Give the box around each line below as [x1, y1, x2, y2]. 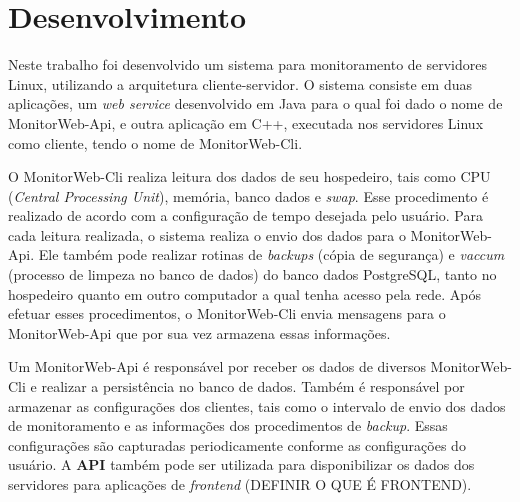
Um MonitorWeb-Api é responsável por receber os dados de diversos [8, 356, 426, 377]
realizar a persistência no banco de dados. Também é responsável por [41, 376, 465, 397]
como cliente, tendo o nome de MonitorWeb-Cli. [8, 132, 303, 153]
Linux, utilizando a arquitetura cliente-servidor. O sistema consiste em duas [8, 73, 472, 94]
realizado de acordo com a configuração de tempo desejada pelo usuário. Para [8, 205, 483, 226]
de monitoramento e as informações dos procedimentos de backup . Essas [8, 415, 448, 436]
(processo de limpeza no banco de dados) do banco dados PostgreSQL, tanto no [8, 264, 497, 285]
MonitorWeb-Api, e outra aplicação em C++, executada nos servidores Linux [8, 112, 484, 133]
